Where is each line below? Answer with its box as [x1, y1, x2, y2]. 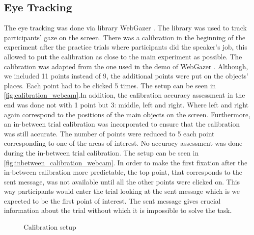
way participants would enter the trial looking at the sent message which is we [4, 186, 240, 196]
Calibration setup [24, 222, 76, 232]
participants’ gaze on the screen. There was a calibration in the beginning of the [4, 32, 246, 42]
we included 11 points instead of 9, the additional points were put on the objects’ [4, 71, 249, 81]
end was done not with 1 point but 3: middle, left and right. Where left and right [4, 99, 249, 109]
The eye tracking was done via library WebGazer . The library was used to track [4, 23, 247, 33]
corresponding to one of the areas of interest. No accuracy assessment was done [4, 138, 243, 148]
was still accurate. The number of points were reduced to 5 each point [4, 128, 215, 138]
